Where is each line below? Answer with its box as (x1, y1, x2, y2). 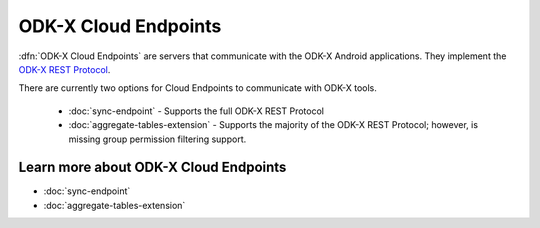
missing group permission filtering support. (68, 133, 247, 145)
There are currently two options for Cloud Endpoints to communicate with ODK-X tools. (18, 82, 377, 94)
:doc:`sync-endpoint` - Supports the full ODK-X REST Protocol (68, 105, 325, 117)
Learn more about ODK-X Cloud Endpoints (18, 159, 287, 176)
